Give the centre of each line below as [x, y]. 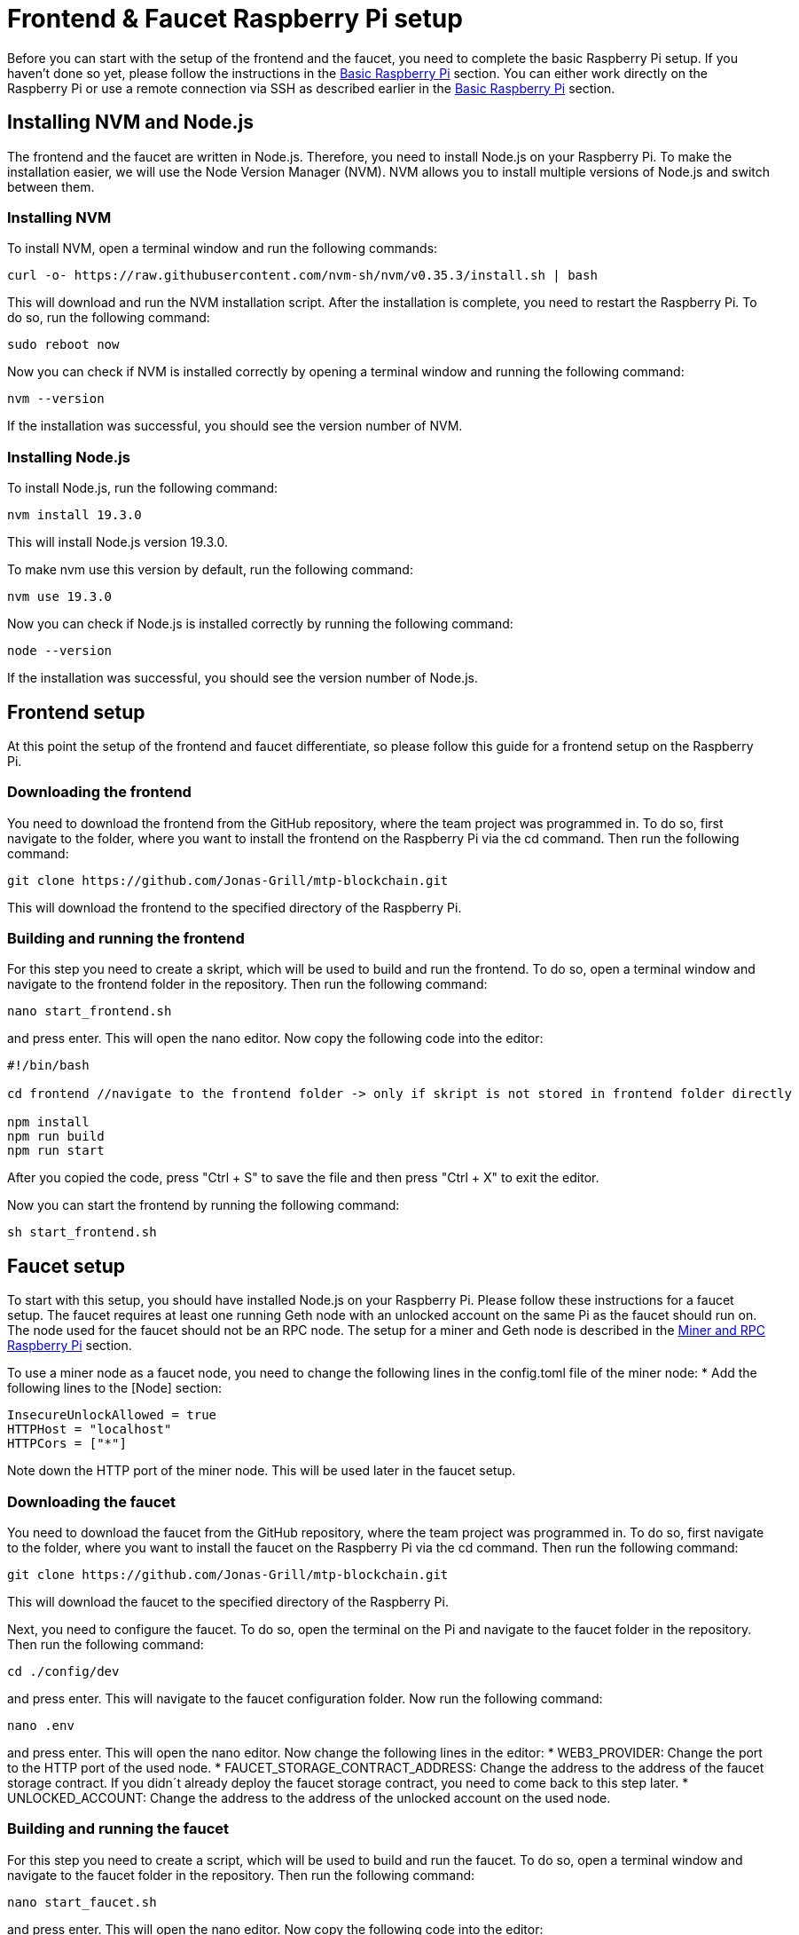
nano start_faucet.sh [82, 1902]
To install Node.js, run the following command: [143, 488]
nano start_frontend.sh [90, 1011]
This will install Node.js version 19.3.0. [117, 542]
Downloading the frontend [99, 792]
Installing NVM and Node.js [130, 122]
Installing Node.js [69, 457]
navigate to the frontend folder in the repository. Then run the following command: [247, 984]
